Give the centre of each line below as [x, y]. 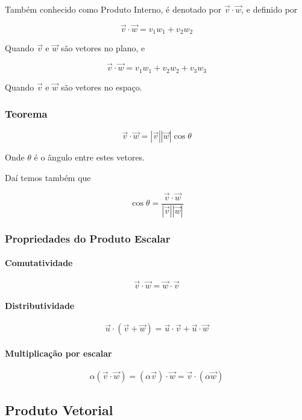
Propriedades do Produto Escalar [88, 238]
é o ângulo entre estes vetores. [90, 157]
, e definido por [269, 9]
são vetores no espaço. [101, 87]
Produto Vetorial [59, 409]
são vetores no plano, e [103, 48]
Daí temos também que [48, 177]
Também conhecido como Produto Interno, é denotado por [113, 9]
